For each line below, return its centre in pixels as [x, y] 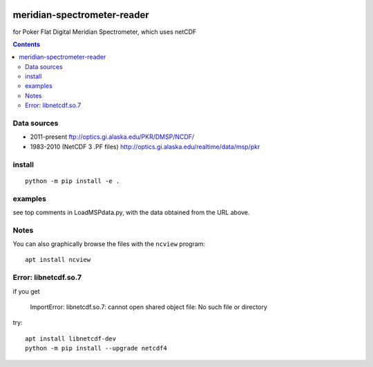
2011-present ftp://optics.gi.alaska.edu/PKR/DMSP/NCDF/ [112, 137]
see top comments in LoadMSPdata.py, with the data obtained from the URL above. [131, 212]
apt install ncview [58, 260]
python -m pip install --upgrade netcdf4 [96, 348]
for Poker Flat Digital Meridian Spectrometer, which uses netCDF [105, 32]
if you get [27, 291]
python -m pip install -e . [73, 181]
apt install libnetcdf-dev [71, 338]
